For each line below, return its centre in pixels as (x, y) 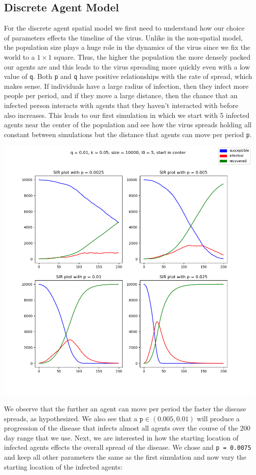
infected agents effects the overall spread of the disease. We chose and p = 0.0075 (128, 447)
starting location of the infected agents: (63, 466)
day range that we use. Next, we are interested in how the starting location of (121, 437)
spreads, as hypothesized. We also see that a (71, 418)
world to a (19, 56)
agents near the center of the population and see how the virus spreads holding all (128, 125)
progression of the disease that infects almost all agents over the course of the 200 (127, 428)
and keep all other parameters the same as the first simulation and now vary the (125, 457)
